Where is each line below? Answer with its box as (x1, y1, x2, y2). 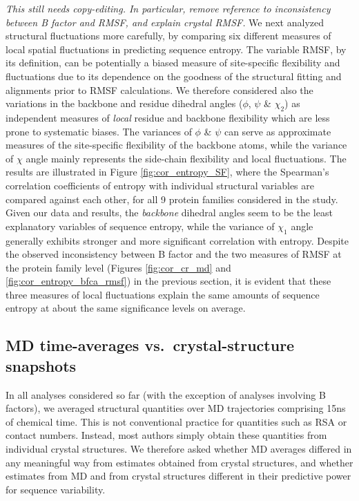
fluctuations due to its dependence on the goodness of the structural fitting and (6, 68, 342, 83)
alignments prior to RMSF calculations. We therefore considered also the (6, 82, 313, 97)
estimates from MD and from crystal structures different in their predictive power (6, 469, 351, 483)
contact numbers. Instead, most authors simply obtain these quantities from (6, 428, 327, 442)
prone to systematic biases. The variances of (6, 124, 192, 138)
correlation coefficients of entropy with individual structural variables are (6, 178, 314, 192)
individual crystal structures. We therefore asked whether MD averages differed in (6, 442, 352, 456)
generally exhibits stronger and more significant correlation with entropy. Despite (6, 233, 349, 247)
